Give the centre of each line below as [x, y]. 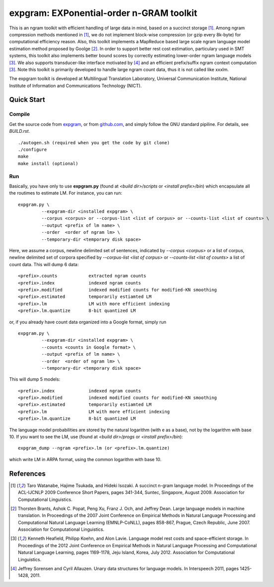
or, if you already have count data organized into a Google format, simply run [88, 322]
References [27, 473]
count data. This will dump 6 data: [44, 264]
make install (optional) [48, 163]
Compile [19, 114]
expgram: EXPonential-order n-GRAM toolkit [103, 13]
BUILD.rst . [20, 131]
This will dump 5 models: [35, 379]
